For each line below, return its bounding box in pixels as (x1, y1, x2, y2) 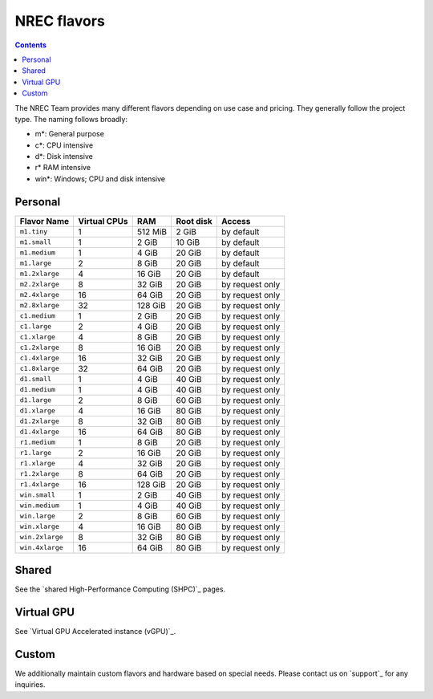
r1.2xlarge (19, 469, 60, 478)
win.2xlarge (19, 533, 63, 542)
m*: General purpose (34, 129, 104, 139)
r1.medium (19, 438, 56, 447)
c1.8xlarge (19, 364, 60, 373)
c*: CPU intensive (34, 140, 94, 150)
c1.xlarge (19, 333, 56, 341)
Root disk (176, 215, 212, 226)
